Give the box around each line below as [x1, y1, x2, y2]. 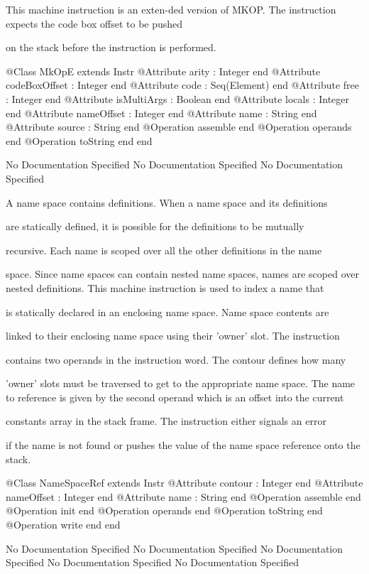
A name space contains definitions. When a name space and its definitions [6, 195, 328, 210]
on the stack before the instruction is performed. [6, 40, 216, 55]
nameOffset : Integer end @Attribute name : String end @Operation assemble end [6, 489, 361, 504]
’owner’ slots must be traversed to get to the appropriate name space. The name [6, 376, 356, 391]
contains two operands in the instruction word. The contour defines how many [6, 352, 346, 367]
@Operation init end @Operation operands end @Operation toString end [6, 503, 323, 518]
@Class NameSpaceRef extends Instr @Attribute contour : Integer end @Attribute [6, 475, 363, 490]
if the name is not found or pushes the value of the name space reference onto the [6, 438, 360, 453]
